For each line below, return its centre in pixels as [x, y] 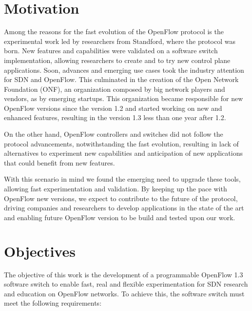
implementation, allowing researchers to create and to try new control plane [117, 60]
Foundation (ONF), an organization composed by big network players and [115, 89]
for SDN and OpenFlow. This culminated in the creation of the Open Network [121, 79]
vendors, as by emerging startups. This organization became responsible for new [124, 98]
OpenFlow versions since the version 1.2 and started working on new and [113, 108]
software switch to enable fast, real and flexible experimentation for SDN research [126, 284]
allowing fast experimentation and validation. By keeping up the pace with [116, 189]
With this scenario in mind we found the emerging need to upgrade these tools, [122, 179]
